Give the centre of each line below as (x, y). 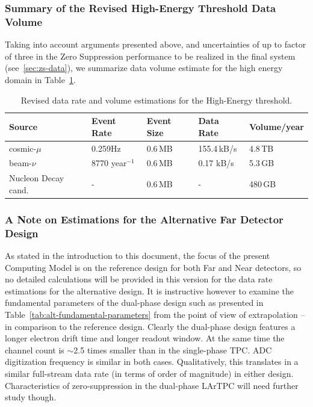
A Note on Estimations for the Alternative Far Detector (144, 219)
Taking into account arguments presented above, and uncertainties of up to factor (156, 44)
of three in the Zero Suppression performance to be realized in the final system (150, 56)
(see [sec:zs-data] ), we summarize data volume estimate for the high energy (144, 68)
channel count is (35, 350)
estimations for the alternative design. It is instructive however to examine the (150, 290)
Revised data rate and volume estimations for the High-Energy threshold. (156, 100)
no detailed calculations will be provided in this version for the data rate (139, 279)
